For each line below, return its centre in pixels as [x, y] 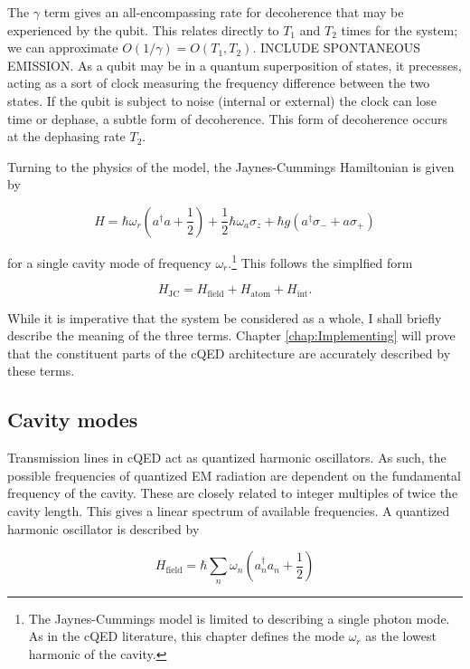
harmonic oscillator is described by [103, 528]
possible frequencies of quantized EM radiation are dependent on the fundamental [234, 475]
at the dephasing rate [66, 136]
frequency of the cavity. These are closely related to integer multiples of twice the [233, 493]
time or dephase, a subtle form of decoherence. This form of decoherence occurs [227, 118]
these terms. [41, 371]
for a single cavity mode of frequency [109, 262]
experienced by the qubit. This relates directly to [143, 29]
